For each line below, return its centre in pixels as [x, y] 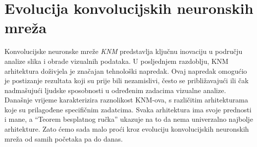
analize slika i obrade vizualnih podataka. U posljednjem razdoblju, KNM [117, 61]
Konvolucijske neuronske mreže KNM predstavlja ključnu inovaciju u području [124, 51]
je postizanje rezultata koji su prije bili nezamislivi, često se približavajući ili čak [127, 80]
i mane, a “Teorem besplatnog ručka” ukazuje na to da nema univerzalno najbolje [129, 119]
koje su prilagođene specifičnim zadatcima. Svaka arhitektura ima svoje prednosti [128, 109]
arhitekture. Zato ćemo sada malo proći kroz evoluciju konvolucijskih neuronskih [127, 129]
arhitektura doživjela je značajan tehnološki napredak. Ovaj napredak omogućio [126, 71]
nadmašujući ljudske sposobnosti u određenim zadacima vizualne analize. [115, 90]
